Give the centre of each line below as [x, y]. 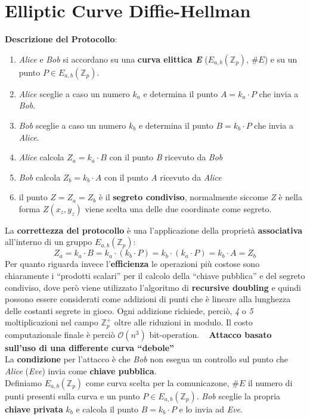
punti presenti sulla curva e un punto [72, 395]
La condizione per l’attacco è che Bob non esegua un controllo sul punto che [147, 359]
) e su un [281, 59]
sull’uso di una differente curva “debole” [90, 347]
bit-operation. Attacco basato [210, 334]
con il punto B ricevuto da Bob [166, 157]
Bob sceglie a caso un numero [72, 125]
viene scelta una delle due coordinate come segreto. [178, 208]
